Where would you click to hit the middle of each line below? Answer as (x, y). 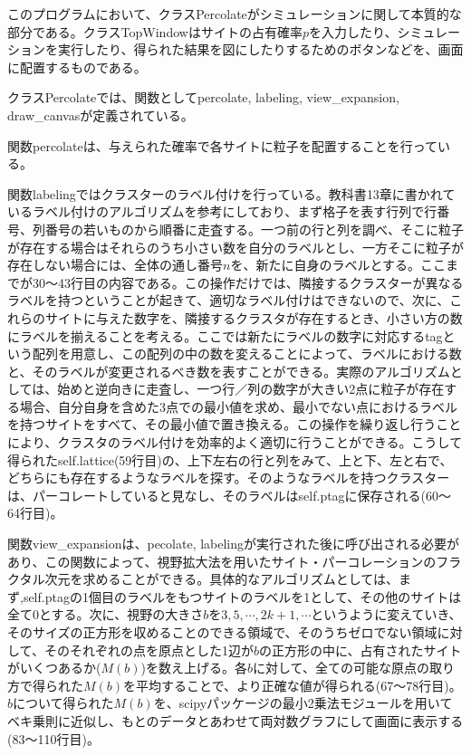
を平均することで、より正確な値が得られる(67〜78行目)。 (293, 685)
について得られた (63, 703)
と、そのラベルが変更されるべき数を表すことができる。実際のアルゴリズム (229, 371)
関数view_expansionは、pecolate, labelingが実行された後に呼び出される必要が (234, 544)
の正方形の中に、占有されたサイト (360, 650)
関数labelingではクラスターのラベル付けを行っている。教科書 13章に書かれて (231, 193)
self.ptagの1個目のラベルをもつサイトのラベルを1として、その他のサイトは (242, 596)
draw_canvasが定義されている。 (101, 115)
